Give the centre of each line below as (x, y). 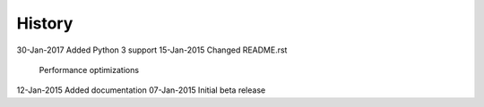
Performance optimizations (89, 70)
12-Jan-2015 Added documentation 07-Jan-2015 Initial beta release (141, 90)
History (45, 23)
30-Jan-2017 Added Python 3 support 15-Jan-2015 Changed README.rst (152, 50)
